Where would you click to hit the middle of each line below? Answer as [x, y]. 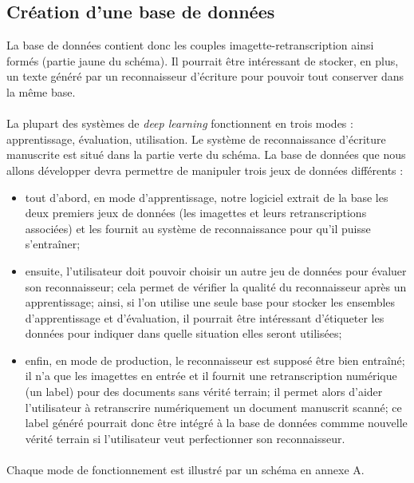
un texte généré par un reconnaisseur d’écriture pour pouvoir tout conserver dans [205, 76]
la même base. [41, 91]
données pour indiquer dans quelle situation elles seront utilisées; [183, 333]
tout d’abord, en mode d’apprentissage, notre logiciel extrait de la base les [207, 197]
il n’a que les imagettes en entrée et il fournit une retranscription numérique [211, 376]
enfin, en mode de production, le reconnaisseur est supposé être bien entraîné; [215, 360]
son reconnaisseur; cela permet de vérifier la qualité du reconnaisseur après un [216, 286]
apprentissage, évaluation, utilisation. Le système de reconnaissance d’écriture [196, 139]
